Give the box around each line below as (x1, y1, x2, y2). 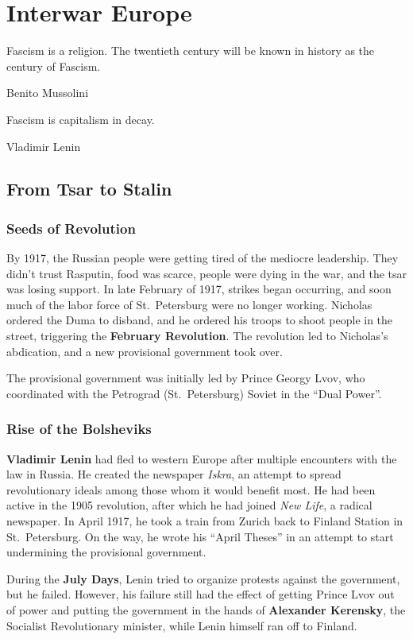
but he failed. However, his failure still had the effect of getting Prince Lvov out (6, 586, 395, 602)
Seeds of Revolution (6, 218, 136, 238)
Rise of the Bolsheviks (6, 419, 152, 439)
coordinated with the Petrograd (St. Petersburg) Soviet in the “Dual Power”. (6, 385, 382, 401)
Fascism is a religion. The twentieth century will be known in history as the (6, 42, 375, 59)
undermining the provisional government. (6, 544, 206, 560)
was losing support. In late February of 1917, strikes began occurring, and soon (6, 281, 392, 297)
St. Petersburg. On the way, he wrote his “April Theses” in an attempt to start (6, 528, 394, 544)
